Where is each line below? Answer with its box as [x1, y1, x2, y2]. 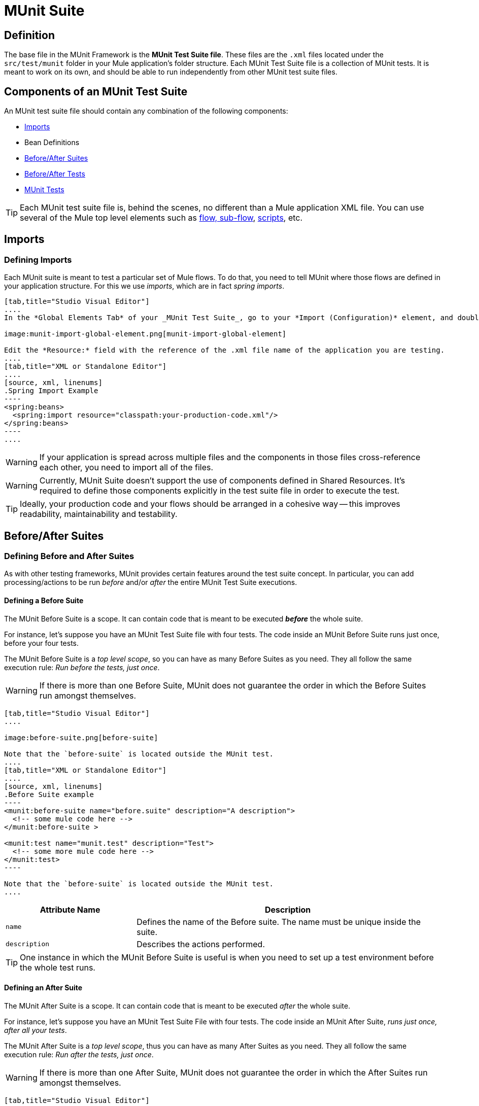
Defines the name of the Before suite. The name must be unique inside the [136, 916, 421, 927]
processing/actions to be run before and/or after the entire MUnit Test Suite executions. [4, 578, 297, 587]
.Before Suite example [4, 790, 94, 799]
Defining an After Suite [4, 983, 83, 992]
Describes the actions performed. [136, 939, 265, 949]
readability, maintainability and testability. [20, 509, 178, 520]
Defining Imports [4, 254, 72, 265]
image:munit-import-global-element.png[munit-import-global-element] [4, 330, 287, 338]
